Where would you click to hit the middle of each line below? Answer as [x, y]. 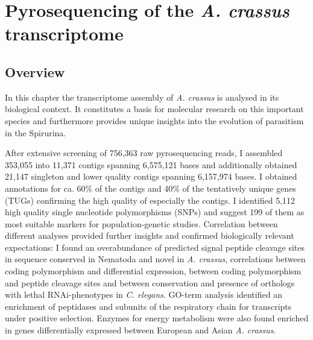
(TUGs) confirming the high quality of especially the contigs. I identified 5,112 [150, 200]
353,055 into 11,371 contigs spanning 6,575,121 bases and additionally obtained [151, 164]
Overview [35, 71]
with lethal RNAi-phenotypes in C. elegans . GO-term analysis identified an [144, 294]
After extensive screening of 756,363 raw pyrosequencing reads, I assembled [144, 153]
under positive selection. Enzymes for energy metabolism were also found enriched [157, 318]
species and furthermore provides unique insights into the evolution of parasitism [154, 120]
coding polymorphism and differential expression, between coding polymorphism [153, 271]
